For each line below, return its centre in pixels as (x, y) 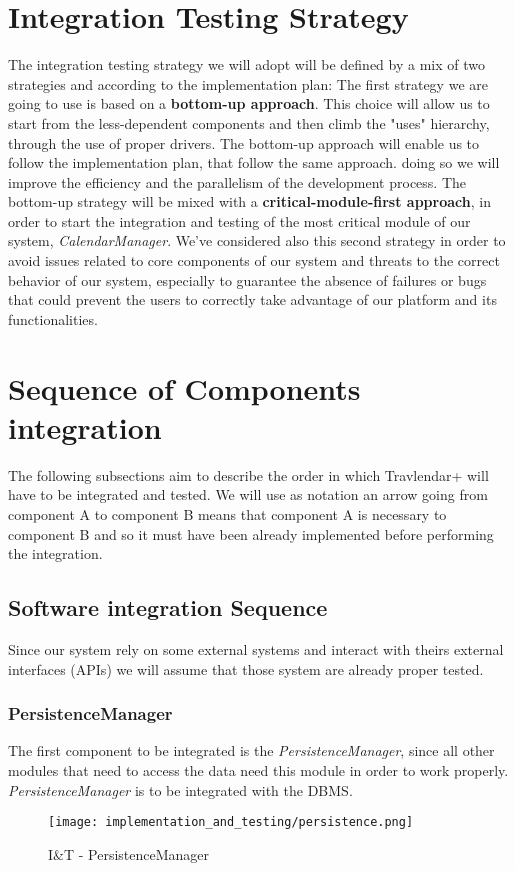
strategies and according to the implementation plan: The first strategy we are (248, 83)
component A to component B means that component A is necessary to (227, 513)
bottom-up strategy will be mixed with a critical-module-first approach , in (249, 201)
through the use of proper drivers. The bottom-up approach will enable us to (244, 142)
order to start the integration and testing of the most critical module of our (239, 220)
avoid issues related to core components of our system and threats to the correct (254, 260)
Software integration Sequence (168, 607)
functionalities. (53, 318)
